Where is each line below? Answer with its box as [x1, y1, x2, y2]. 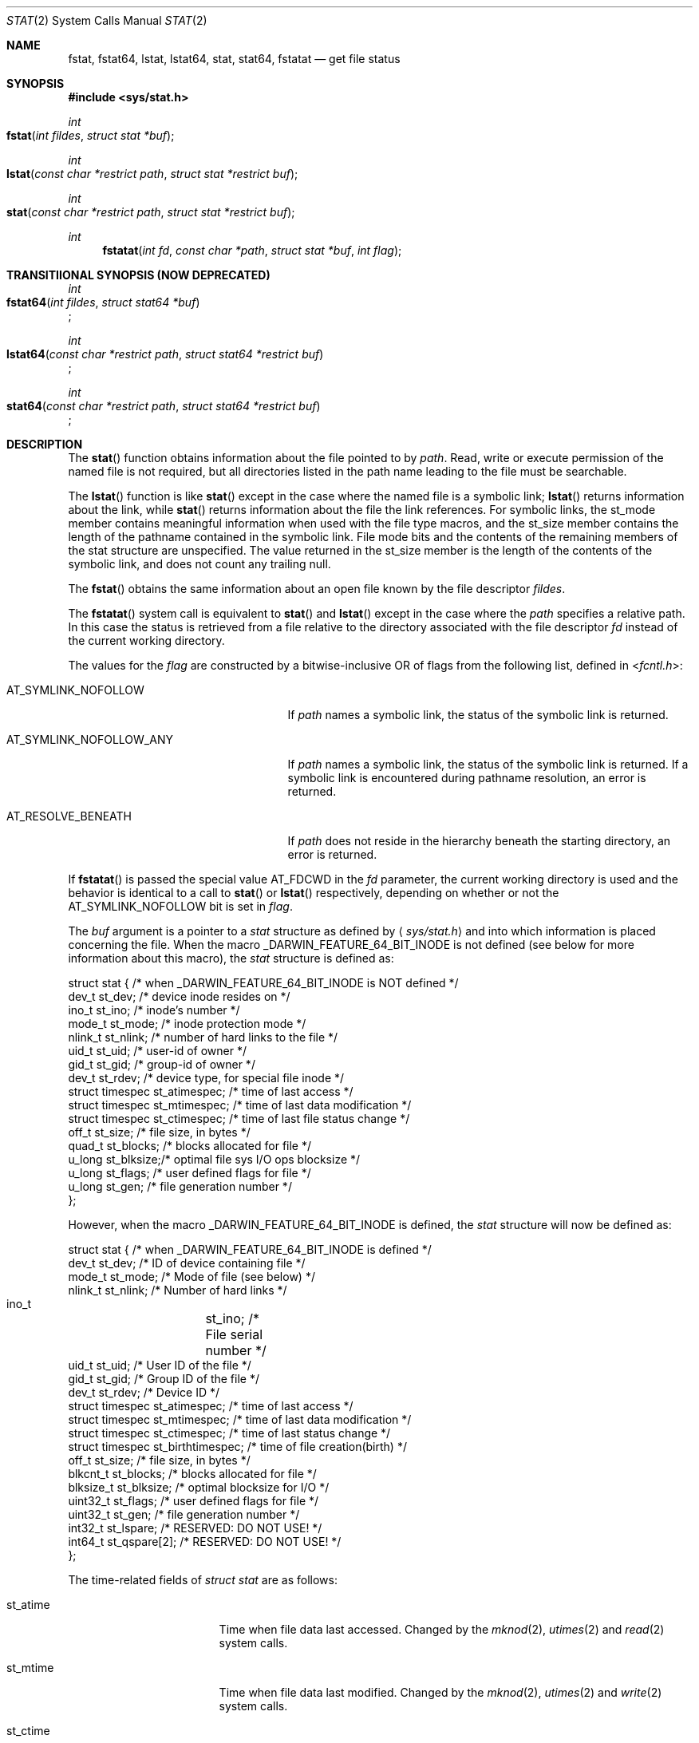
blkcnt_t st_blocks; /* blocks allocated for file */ [68, 1467, 317, 1480]
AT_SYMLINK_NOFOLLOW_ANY [6, 733, 173, 746]
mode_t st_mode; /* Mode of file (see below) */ [68, 1270, 315, 1283]
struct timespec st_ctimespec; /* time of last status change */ [68, 1426, 391, 1440]
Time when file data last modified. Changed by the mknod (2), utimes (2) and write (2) [219, 1686, 662, 1699]
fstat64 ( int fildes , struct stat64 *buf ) [6, 295, 200, 309]
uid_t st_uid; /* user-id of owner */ [68, 1044, 247, 1057]
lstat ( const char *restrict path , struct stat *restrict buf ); [6, 167, 298, 180]
